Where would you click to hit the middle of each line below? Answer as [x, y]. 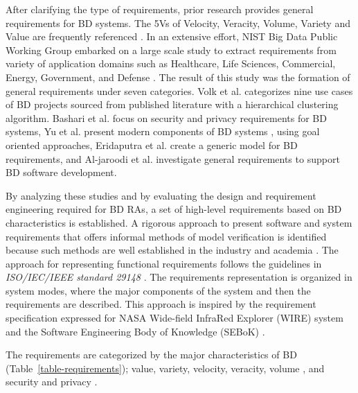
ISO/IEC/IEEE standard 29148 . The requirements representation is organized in [179, 277]
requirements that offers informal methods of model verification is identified [166, 236]
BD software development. [61, 172]
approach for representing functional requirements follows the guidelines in [164, 263]
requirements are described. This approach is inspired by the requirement [161, 304]
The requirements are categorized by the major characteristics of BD [151, 355]
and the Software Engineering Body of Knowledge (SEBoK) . [135, 331]
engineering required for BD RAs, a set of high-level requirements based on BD [174, 209]
